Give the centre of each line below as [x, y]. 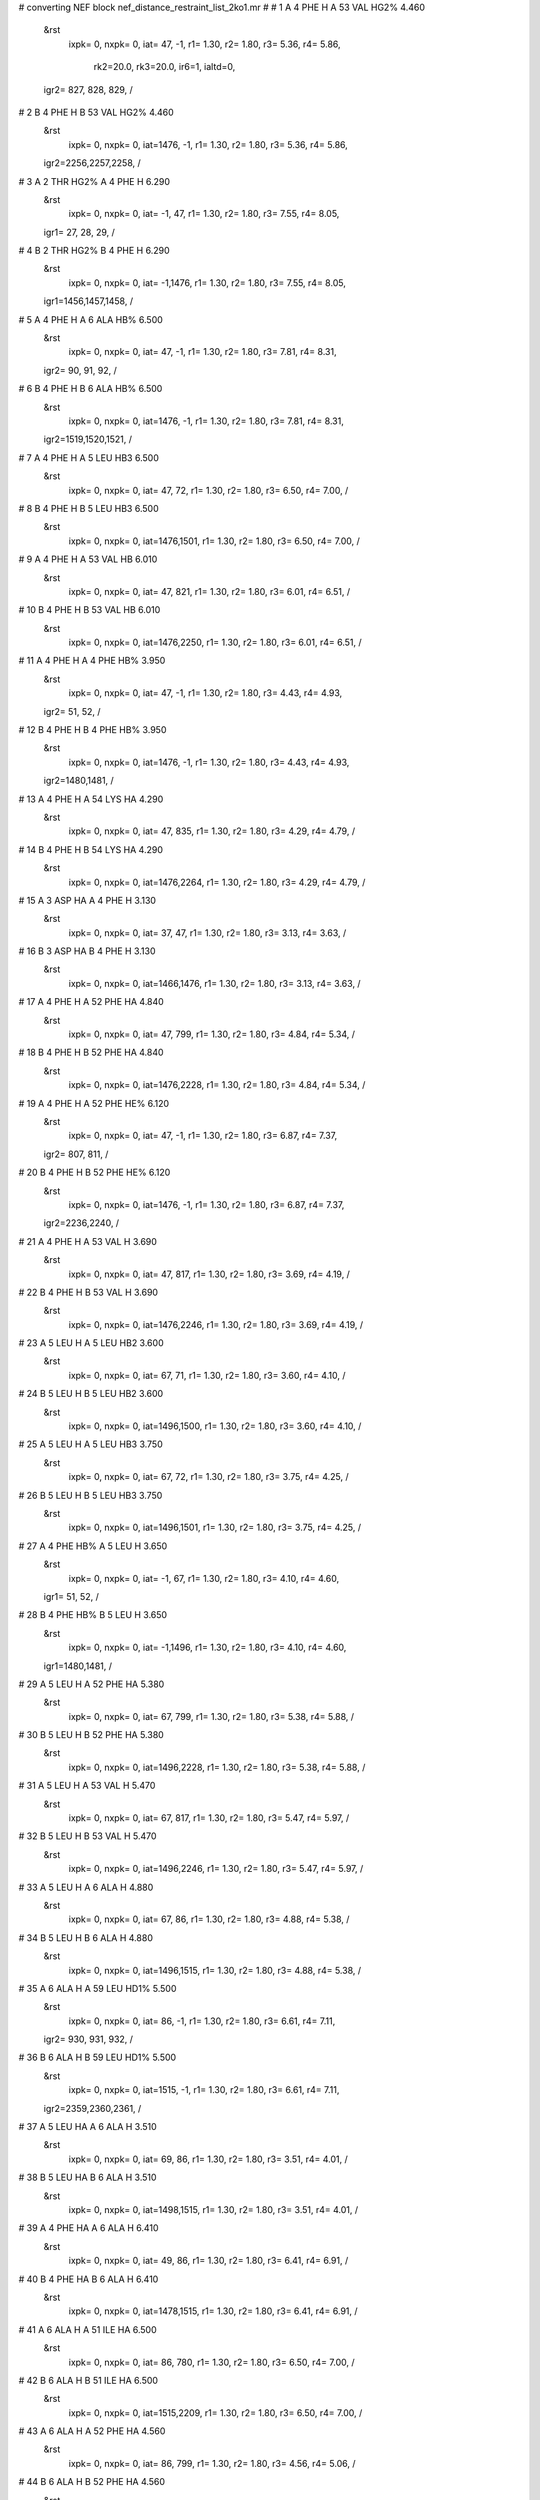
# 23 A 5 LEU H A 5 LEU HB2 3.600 [91, 1343]
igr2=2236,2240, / [81, 1223]
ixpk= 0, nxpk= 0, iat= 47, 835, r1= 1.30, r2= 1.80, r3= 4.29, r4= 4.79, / [211, 831]
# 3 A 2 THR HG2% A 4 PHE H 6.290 [94, 181]
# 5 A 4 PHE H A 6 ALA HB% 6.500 [91, 319]
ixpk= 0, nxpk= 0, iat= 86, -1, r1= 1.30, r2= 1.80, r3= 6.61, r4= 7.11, [202, 2021]
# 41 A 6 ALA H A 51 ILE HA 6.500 [87, 2329]
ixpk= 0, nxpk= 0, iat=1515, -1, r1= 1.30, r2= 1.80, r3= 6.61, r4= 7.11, [204, 2090]
